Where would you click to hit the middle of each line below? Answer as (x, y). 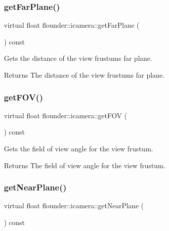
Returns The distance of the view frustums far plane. (84, 75)
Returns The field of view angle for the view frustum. (85, 165)
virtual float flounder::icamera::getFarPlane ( (72, 25)
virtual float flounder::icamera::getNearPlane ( (74, 206)
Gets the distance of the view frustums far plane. (78, 58)
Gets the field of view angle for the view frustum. (79, 148)
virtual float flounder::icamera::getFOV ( (65, 115)
